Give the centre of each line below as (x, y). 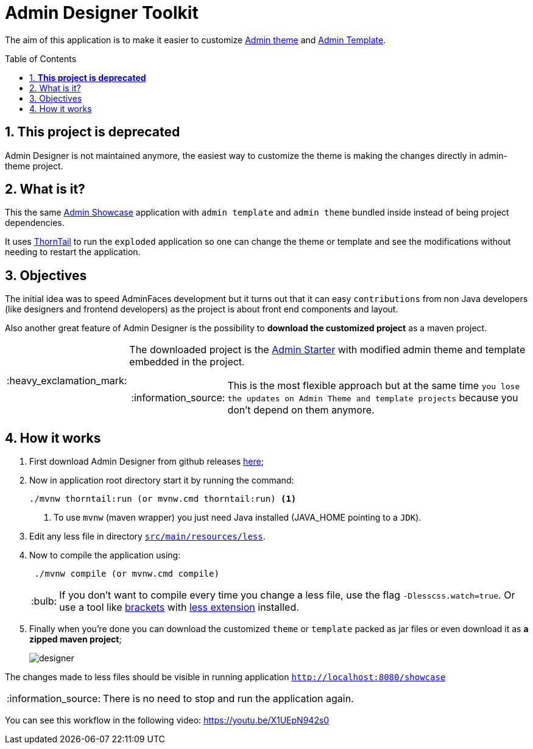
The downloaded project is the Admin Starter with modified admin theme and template (327, 350)
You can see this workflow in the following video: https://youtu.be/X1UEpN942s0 (167, 720)
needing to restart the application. (73, 252)
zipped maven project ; (76, 639)
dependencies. (35, 223)
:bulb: (44, 601)
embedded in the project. (187, 362)
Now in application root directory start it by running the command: (162, 480)
